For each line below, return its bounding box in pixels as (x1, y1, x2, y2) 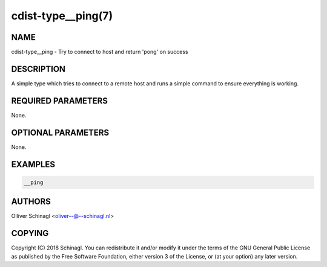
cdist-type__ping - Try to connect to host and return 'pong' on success (11, 48, 188, 56)
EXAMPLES (11, 159, 56, 170)
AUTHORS (11, 197, 51, 207)
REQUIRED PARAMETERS (11, 96, 108, 106)
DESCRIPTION (11, 64, 66, 74)
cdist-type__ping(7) (11, 9, 113, 22)
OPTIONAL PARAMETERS (11, 127, 110, 137)
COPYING (11, 228, 49, 239)
